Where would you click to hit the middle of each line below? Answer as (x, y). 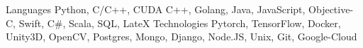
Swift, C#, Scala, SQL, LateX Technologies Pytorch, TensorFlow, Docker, (180, 23)
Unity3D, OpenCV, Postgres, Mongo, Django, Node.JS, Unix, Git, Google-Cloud (181, 37)
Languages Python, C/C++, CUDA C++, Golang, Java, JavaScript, (156, 9)
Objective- (331, 9)
